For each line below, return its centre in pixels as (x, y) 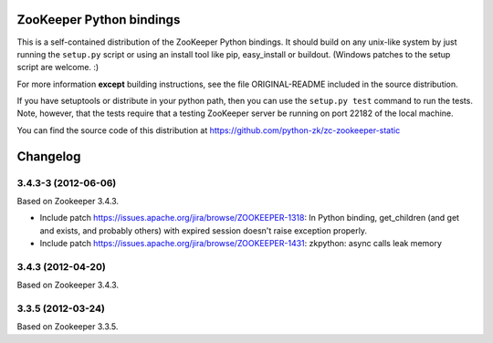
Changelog (49, 156)
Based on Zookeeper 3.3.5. (68, 327)
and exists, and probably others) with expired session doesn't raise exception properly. (203, 230)
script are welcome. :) (58, 68)
